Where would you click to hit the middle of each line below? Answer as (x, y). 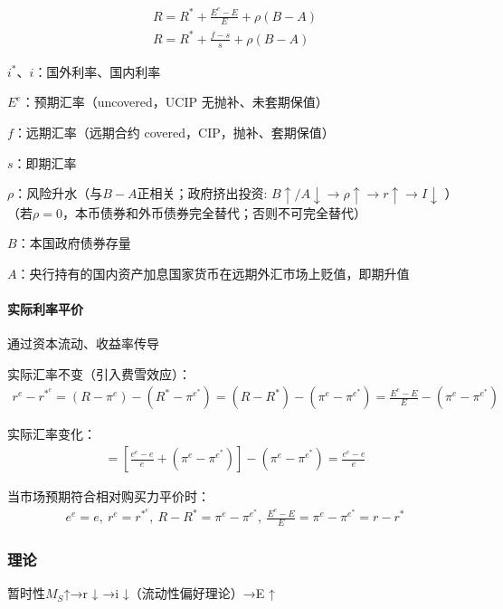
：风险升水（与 (58, 193)
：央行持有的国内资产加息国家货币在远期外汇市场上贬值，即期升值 (213, 273)
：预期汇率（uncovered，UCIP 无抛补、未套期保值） (175, 102)
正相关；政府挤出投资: (202, 193)
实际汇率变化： (52, 434)
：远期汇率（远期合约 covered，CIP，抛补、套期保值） (174, 132)
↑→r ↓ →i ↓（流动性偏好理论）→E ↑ (169, 593)
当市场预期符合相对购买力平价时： (109, 496)
